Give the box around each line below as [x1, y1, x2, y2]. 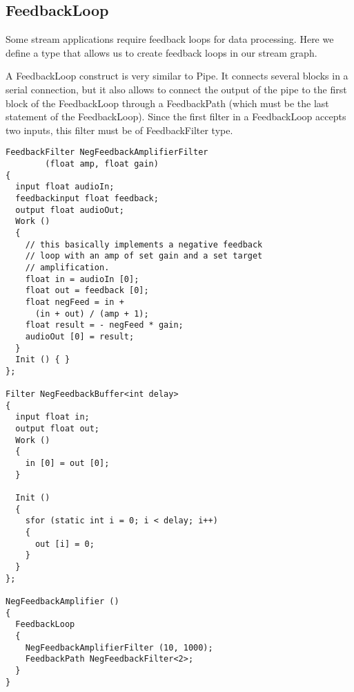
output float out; [15, 424, 100, 434]
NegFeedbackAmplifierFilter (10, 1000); [25, 642, 213, 653]
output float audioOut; [15, 205, 124, 215]
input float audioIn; [15, 182, 115, 192]
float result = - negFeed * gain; [25, 320, 184, 330]
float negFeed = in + [25, 297, 124, 307]
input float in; [15, 412, 90, 422]
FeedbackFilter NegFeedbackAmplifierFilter [6, 147, 208, 158]
